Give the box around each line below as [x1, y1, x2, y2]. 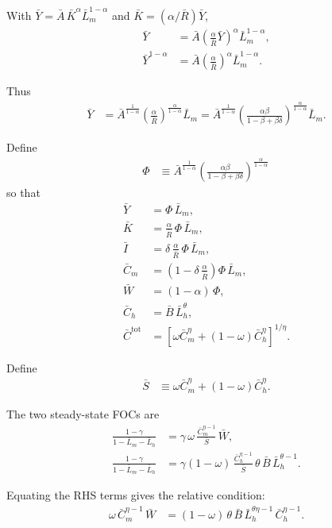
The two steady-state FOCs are [6, 406, 160, 422]
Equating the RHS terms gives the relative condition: [6, 487, 265, 503]
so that [6, 184, 41, 201]
